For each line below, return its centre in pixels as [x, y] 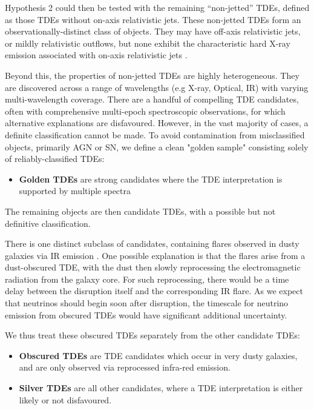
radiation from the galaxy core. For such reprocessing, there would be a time [147, 279]
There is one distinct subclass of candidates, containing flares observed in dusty [152, 244]
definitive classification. [48, 223]
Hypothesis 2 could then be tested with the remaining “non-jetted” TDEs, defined [157, 7]
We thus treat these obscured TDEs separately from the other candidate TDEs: [152, 335]
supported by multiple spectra [75, 191]
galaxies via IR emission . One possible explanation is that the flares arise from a [155, 255]
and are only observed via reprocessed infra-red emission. [125, 367]
